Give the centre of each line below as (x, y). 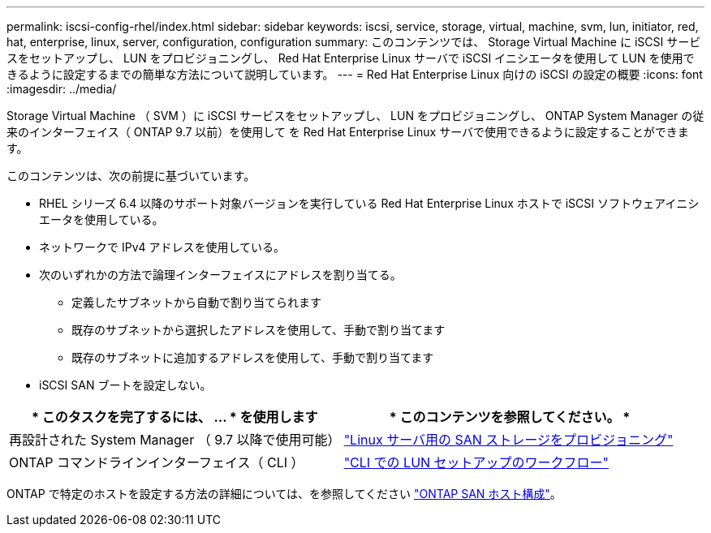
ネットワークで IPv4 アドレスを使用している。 (162, 247)
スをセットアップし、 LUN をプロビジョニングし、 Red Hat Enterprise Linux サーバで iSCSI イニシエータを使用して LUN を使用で (351, 58)
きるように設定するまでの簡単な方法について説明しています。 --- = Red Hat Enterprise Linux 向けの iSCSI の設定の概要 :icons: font (355, 74)
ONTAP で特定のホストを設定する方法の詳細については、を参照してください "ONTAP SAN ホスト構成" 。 (284, 494)
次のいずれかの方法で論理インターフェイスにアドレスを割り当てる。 (220, 275)
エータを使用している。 (101, 219)
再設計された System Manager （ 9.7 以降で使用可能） (175, 440)
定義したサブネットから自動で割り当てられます (196, 302)
